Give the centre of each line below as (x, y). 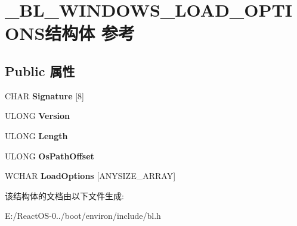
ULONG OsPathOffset (49, 156)
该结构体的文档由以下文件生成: (64, 195)
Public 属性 (40, 70)
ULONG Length (36, 135)
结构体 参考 (90, 33)
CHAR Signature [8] (44, 95)
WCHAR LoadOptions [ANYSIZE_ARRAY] (90, 176)
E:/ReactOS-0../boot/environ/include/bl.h (83, 216)
